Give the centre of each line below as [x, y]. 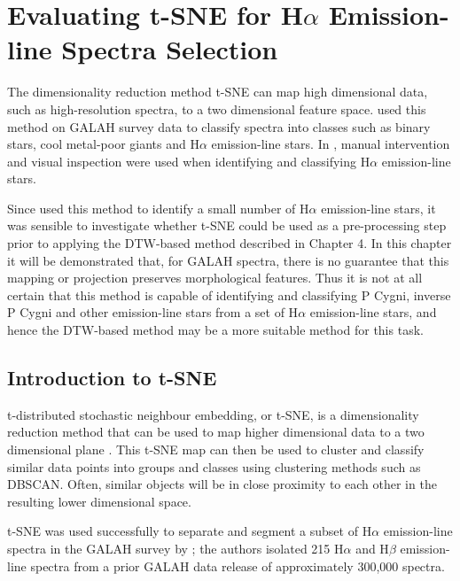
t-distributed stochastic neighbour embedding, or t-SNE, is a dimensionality [213, 414]
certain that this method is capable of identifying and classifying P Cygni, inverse [229, 294]
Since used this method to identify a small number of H [158, 208]
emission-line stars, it [378, 208]
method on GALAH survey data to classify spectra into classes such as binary [219, 126]
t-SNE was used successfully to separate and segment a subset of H [190, 531]
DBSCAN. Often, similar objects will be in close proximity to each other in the [222, 484]
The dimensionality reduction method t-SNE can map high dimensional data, [218, 92]
